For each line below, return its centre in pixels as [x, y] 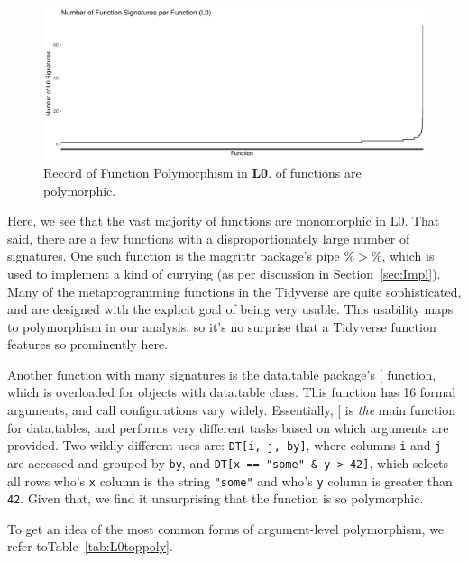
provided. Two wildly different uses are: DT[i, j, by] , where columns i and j [225, 445]
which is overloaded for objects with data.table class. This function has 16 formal [232, 392]
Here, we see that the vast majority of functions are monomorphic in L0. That [224, 221]
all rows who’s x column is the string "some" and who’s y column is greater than [230, 480]
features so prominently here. [87, 344]
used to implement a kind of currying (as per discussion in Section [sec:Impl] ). [224, 273]
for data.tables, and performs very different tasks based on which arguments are [228, 427]
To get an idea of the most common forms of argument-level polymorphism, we [226, 528]
